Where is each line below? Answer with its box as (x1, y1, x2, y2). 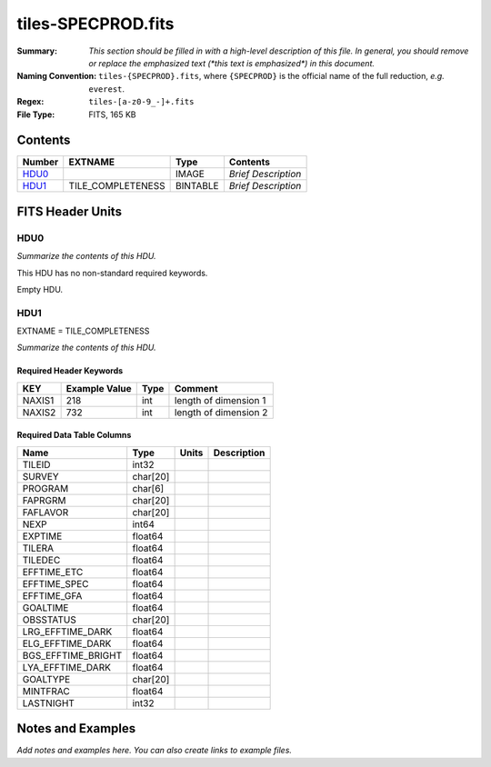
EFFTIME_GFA (22, 589, 83, 602)
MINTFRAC (22, 684, 70, 697)
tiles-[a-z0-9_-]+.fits (88, 96, 195, 107)
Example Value (65, 382, 132, 394)
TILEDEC (22, 553, 61, 566)
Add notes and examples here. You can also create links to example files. (16, 745, 293, 756)
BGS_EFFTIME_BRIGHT (22, 649, 123, 662)
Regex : (16, 96, 45, 107)
